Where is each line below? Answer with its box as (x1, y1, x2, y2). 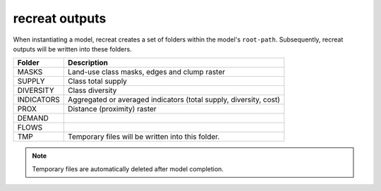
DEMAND (17, 113, 49, 123)
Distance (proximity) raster (68, 104, 157, 114)
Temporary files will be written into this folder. (68, 132, 220, 142)
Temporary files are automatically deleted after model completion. (32, 164, 224, 173)
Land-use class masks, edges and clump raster (68, 67, 226, 77)
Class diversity (68, 85, 117, 95)
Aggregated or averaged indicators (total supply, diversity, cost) (68, 95, 280, 105)
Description (68, 58, 109, 68)
